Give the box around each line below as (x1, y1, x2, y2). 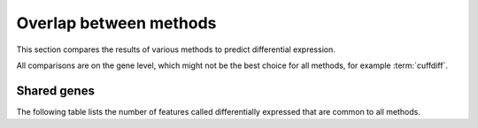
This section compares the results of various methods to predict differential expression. (16, 44, 335, 55)
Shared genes (16, 83, 95, 98)
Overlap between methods (16, 13, 217, 33)
